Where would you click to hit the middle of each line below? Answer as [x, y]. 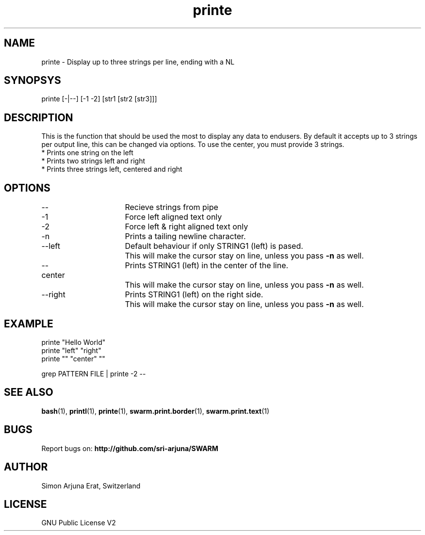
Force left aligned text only [173, 217]
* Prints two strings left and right [93, 161]
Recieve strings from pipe [172, 207]
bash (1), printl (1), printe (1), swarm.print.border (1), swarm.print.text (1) [155, 411]
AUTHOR [26, 467]
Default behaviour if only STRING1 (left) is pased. [214, 246]
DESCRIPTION [39, 117]
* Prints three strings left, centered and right [112, 169]
